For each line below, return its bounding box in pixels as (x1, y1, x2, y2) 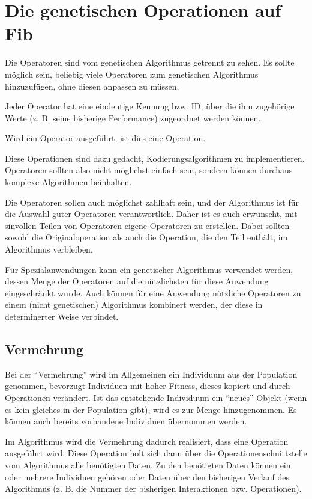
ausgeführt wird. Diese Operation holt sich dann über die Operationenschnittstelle (5, 447, 307, 459)
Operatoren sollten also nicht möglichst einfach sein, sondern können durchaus (5, 164, 293, 176)
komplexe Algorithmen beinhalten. (5, 176, 132, 188)
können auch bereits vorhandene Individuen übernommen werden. (5, 415, 247, 427)
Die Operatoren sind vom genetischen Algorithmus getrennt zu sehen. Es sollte (5, 56, 295, 69)
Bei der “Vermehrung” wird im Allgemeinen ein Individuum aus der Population (5, 367, 298, 380)
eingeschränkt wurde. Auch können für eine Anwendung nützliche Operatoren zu (5, 286, 301, 299)
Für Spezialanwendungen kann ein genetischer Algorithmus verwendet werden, (5, 263, 293, 275)
